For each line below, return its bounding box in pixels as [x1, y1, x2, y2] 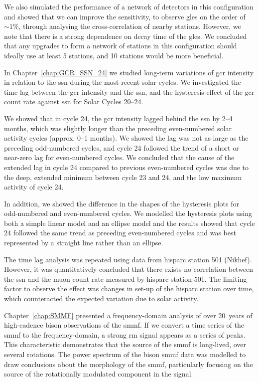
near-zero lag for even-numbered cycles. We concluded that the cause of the [4, 152, 235, 163]
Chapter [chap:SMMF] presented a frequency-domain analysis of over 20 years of [4, 310, 253, 320]
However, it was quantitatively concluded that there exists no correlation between [4, 264, 254, 274]
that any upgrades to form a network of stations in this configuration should [4, 40, 237, 51]
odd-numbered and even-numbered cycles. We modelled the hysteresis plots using [4, 208, 252, 218]
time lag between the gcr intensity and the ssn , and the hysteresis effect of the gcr [4, 86, 255, 97]
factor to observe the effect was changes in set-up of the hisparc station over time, [4, 283, 254, 294]
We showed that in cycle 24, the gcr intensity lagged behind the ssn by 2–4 [4, 113, 233, 123]
